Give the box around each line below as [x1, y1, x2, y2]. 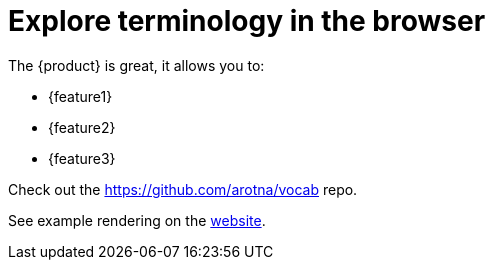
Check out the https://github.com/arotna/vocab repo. [8, 180, 358, 198]
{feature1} [48, 87, 113, 105]
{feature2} [48, 118, 116, 136]
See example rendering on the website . [8, 211, 266, 229]
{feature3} [48, 149, 116, 167]
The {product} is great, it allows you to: [8, 56, 265, 74]
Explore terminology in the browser [8, 4, 486, 38]
